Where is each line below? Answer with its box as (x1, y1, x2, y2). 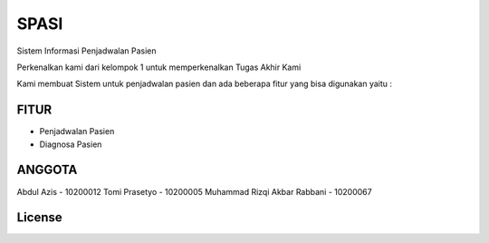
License (16, 209, 62, 226)
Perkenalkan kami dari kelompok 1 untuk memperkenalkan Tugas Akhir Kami (16, 62, 302, 73)
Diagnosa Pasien (39, 139, 102, 150)
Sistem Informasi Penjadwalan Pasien (16, 45, 158, 56)
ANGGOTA (16, 162, 78, 178)
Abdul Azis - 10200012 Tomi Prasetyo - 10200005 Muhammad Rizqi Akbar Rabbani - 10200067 (16, 186, 372, 197)
